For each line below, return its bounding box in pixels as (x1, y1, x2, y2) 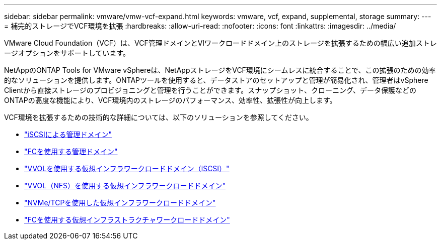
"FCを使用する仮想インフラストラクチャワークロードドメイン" (24, 215, 230, 224)
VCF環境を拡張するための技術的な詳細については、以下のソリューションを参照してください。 (4, 113, 313, 121)
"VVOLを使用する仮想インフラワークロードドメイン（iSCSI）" (24, 164, 230, 173)
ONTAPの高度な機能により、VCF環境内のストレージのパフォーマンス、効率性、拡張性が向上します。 (4, 96, 337, 104)
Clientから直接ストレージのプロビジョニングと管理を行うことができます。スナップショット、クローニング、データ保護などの (4, 86, 417, 94)
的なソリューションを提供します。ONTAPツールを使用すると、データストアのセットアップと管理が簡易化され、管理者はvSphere (4, 76, 428, 84)
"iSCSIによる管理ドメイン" (24, 130, 112, 139)
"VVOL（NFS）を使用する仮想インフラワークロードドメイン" (24, 181, 226, 190)
